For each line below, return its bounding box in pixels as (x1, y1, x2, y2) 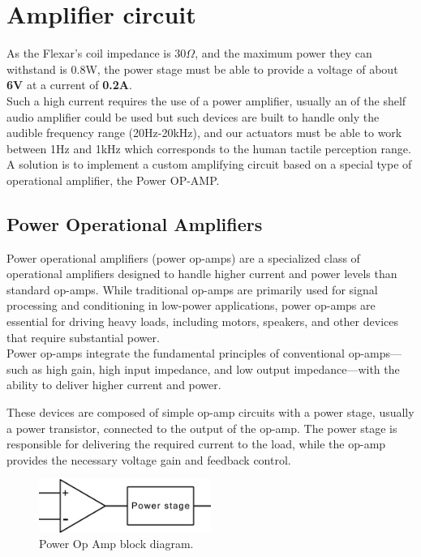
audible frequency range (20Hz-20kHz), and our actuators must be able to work (6, 124, 402, 141)
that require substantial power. (6, 328, 160, 345)
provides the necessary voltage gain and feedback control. (6, 451, 291, 468)
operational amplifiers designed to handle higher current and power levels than (6, 265, 397, 282)
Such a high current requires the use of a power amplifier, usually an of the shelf (6, 92, 406, 109)
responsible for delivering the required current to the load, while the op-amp (6, 435, 386, 452)
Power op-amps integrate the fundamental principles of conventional (6, 345, 345, 362)
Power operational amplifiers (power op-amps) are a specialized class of (6, 249, 360, 266)
